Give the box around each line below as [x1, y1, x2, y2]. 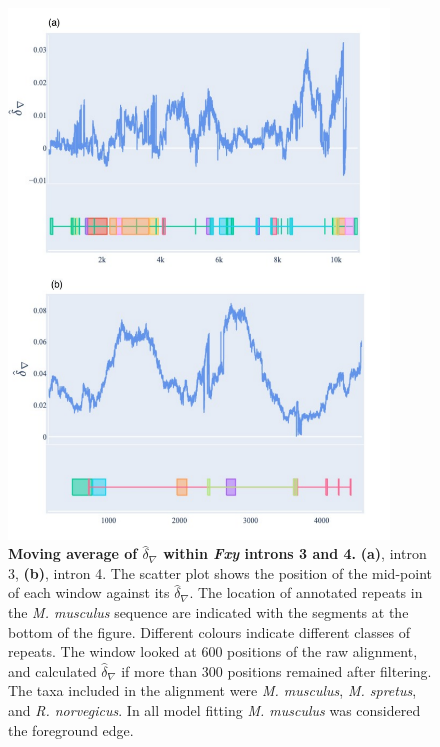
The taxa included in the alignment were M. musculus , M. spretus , [8, 680, 417, 701]
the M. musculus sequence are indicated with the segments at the [8, 602, 409, 622]
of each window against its [8, 582, 170, 603]
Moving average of [8, 543, 138, 564]
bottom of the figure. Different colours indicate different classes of [8, 621, 410, 642]
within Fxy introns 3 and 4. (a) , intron [163, 543, 427, 564]
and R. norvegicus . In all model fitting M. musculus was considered [8, 699, 421, 720]
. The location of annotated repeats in [189, 582, 423, 603]
